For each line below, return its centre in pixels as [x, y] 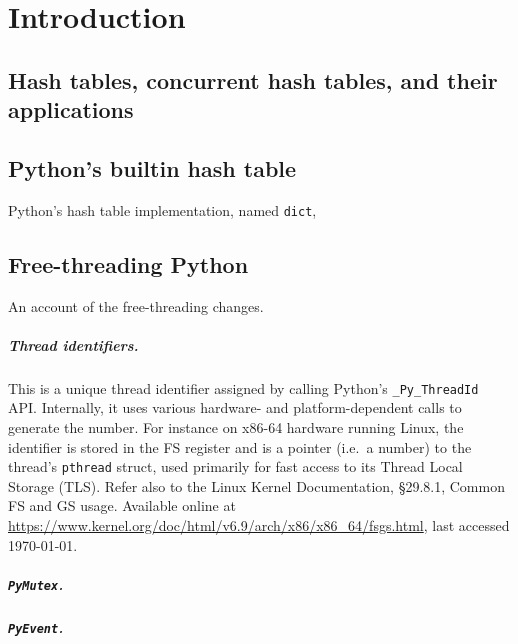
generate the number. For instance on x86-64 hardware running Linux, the [236, 427]
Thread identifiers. [73, 344]
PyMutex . [36, 583]
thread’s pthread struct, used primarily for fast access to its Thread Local [235, 466]
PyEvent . [36, 626]
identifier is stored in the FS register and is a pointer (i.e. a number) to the [240, 446]
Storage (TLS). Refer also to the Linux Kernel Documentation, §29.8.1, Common [256, 485]
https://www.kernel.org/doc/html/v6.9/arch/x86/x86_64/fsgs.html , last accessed [259, 525]
